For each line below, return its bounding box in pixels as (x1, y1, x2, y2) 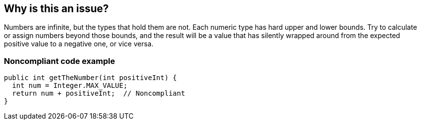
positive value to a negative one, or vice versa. (4, 40, 154, 48)
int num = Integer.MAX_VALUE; (12, 82, 127, 90)
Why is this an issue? (4, 2, 109, 15)
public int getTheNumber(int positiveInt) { (4, 74, 177, 82)
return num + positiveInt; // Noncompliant (12, 89, 185, 98)
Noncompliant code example (4, 56, 115, 66)
